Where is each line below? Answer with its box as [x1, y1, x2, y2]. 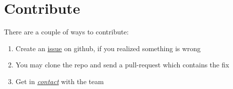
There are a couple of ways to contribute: [4, 27, 129, 37]
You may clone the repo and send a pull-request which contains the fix [15, 59, 230, 70]
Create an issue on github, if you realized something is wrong [15, 43, 201, 53]
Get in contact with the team [15, 76, 104, 86]
